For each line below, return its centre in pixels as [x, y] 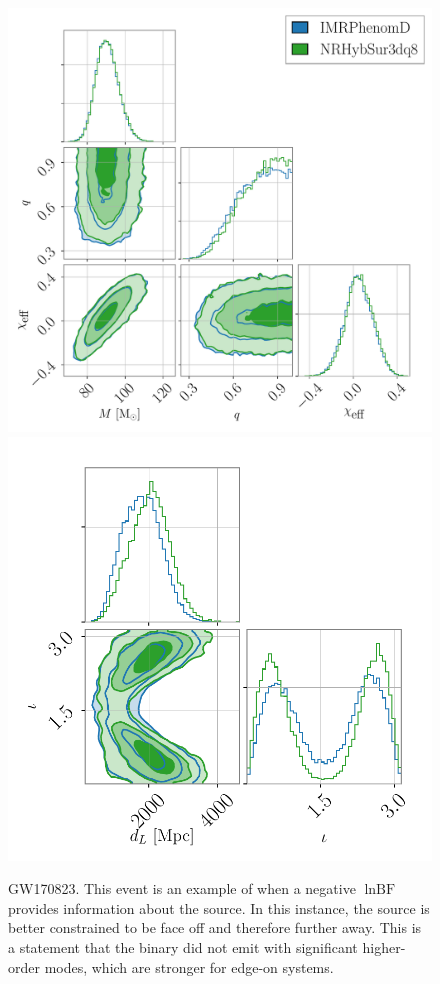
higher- [384, 946]
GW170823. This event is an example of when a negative [182, 888]
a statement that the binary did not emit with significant [183, 946]
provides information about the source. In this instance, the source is [219, 907]
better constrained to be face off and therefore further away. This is [215, 927]
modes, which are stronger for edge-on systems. [189, 966]
